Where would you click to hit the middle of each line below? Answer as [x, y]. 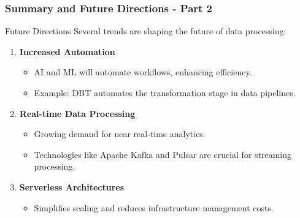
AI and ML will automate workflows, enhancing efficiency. [143, 72]
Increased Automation [67, 51]
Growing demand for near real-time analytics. [120, 134]
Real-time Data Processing [77, 113]
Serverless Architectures [72, 186]
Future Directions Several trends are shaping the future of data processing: [146, 31]
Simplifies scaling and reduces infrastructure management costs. [154, 207]
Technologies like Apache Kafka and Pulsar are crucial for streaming [163, 154]
